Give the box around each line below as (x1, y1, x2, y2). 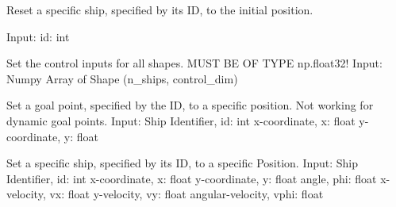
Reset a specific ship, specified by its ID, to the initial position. (6, 2, 313, 17)
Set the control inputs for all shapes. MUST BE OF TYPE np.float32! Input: (6, 55, 383, 71)
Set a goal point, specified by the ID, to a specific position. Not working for (6, 97, 374, 113)
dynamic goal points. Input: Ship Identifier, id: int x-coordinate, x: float (6, 112, 356, 128)
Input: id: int (6, 28, 70, 44)
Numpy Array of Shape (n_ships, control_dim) (6, 70, 238, 86)
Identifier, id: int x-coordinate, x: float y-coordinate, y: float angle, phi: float (6, 170, 377, 186)
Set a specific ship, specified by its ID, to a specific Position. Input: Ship (6, 155, 359, 171)
